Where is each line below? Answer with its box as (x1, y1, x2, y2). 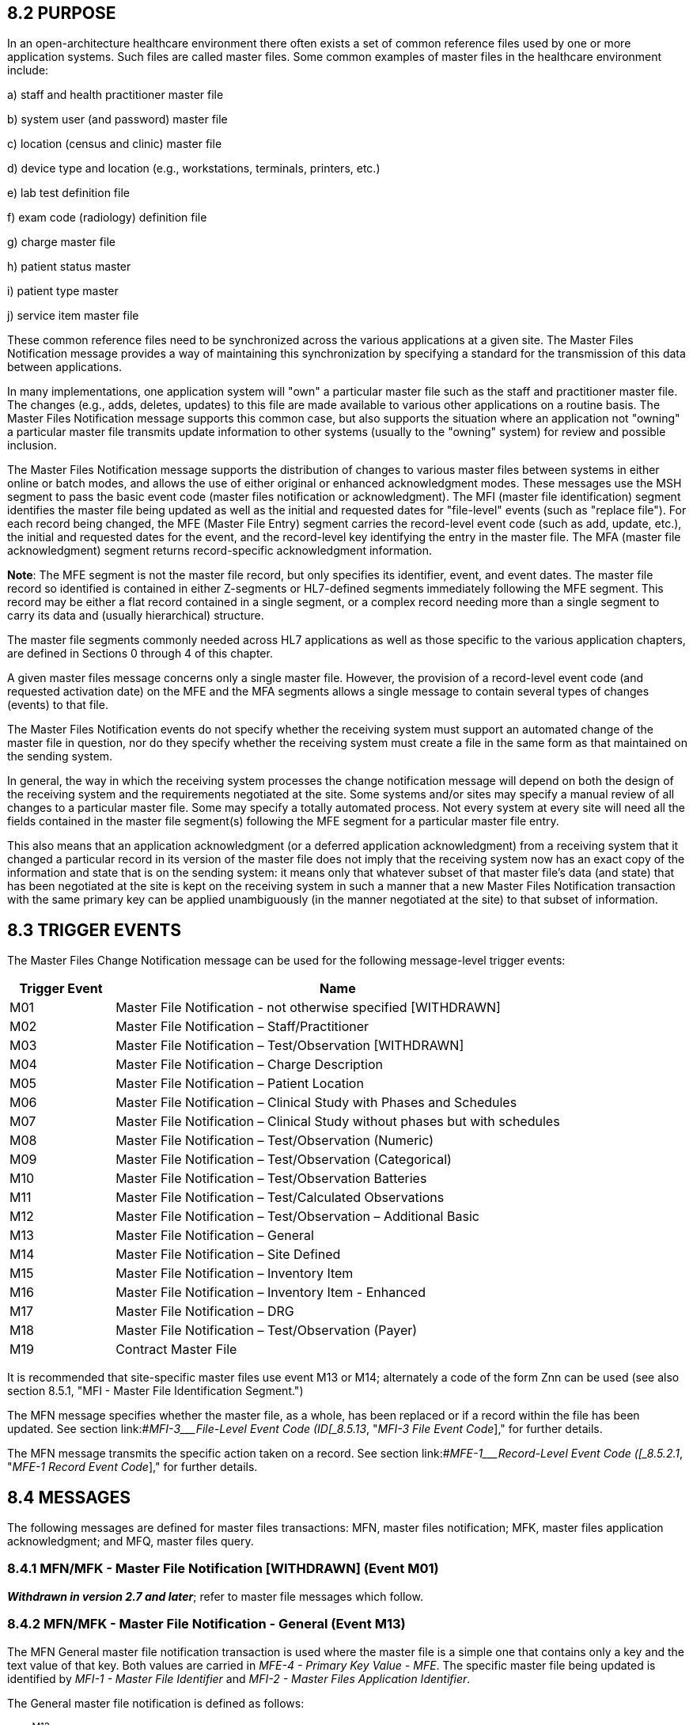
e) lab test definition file (7, 186, 130, 200)
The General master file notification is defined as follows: (7, 1696, 305, 1710)
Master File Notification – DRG (116, 1303, 294, 1320)
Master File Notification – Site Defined (116, 1246, 341, 1263)
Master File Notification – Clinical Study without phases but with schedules (116, 1113, 560, 1130)
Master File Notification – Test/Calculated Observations (116, 1189, 445, 1206)
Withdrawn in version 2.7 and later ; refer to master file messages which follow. (7, 1589, 423, 1603)
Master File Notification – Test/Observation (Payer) (116, 1322, 418, 1339)
